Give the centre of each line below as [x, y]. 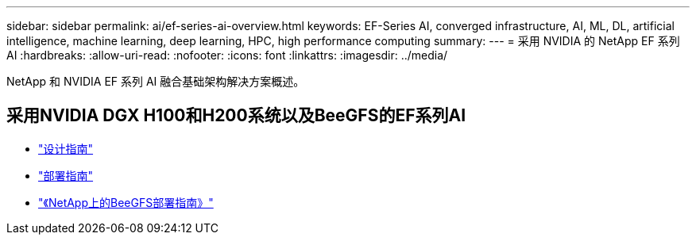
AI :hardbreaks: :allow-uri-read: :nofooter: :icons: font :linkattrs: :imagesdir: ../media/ [227, 55]
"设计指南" [66, 148]
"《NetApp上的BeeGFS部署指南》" [126, 202]
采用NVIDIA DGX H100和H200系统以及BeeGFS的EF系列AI [236, 116]
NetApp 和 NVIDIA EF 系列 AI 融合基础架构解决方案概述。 [156, 81]
